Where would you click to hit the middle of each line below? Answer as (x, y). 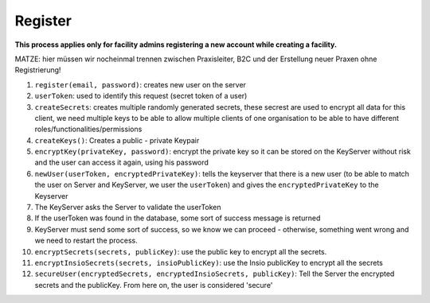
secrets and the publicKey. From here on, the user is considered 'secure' (154, 285)
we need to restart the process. (86, 241)
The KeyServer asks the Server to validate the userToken (128, 208)
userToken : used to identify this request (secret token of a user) (141, 96)
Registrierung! (38, 70)
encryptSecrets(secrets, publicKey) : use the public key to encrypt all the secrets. (181, 251)
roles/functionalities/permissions (88, 129)
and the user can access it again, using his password (121, 162)
